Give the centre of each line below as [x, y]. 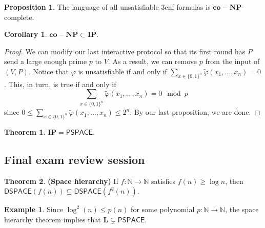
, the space [242, 209]
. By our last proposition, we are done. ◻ [195, 112]
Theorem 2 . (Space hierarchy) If [61, 181]
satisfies [163, 181]
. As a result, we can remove [152, 61]
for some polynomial [163, 209]
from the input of [232, 61]
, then [234, 181]
